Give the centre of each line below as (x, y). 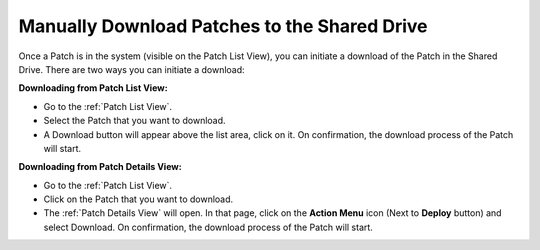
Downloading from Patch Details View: (100, 167)
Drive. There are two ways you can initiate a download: (131, 69)
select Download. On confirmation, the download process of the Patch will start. (208, 227)
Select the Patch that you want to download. (134, 121)
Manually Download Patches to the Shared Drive (223, 26)
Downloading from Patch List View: (93, 88)
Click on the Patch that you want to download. (138, 199)
